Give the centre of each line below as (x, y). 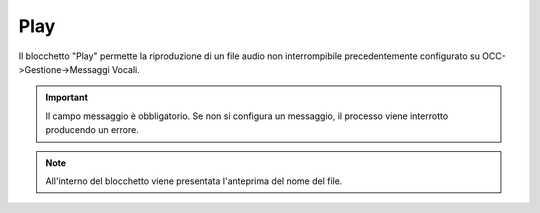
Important (67, 97)
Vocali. (125, 69)
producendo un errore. (92, 130)
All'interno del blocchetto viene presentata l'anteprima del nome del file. (194, 181)
